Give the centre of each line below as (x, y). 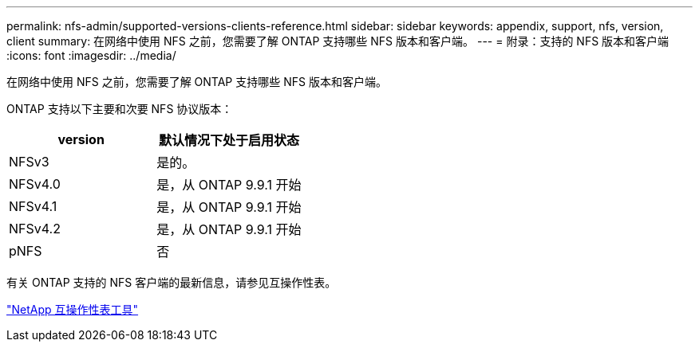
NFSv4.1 (33, 206)
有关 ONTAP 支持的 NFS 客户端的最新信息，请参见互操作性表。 (172, 282)
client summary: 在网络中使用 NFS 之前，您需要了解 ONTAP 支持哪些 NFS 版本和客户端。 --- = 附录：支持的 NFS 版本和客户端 (338, 41)
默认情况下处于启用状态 (229, 140)
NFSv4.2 (35, 229)
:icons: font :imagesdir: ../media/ (91, 55)
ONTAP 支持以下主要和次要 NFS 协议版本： (120, 109)
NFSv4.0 (35, 184)
